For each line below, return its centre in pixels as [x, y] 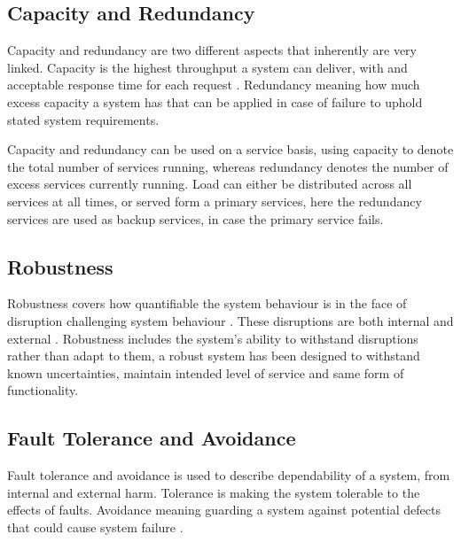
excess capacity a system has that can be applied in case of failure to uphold [215, 101]
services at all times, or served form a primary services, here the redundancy [215, 201]
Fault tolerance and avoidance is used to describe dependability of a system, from [229, 475]
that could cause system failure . [95, 527]
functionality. [43, 390]
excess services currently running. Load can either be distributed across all [210, 184]
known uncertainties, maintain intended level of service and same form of [206, 372]
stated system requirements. [83, 119]
